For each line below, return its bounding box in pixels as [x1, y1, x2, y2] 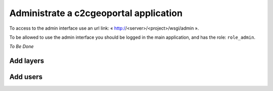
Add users [9, 73, 43, 81]
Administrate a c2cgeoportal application [9, 8, 183, 19]
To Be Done [9, 43, 34, 50]
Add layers [9, 57, 44, 65]
